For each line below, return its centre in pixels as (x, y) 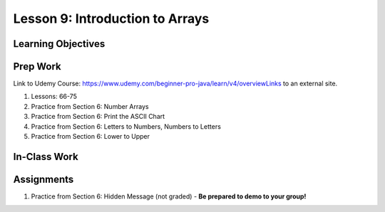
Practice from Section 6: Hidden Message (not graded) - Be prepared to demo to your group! (169, 196)
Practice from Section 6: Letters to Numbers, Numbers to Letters (126, 126)
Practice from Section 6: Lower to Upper (90, 137)
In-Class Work (46, 157)
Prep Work (37, 67)
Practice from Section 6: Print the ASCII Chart (98, 117)
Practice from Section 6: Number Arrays (90, 106)
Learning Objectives (59, 44)
